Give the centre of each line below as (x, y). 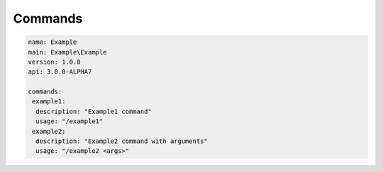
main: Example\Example (67, 52)
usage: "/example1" (70, 121)
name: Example (52, 42)
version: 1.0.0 (54, 62)
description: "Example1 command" (94, 111)
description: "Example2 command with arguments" (122, 141)
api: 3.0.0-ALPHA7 (60, 72)
